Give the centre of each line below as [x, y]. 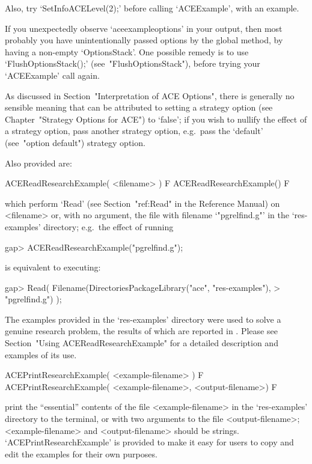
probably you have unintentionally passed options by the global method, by [144, 40]
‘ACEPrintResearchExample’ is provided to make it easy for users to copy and [149, 442]
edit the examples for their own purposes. [81, 453]
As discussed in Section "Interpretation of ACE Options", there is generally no [150, 95]
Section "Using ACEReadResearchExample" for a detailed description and [142, 343]
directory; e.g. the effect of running [109, 226]
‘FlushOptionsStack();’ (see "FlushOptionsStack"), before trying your [133, 63]
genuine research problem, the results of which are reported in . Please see [141, 331]
